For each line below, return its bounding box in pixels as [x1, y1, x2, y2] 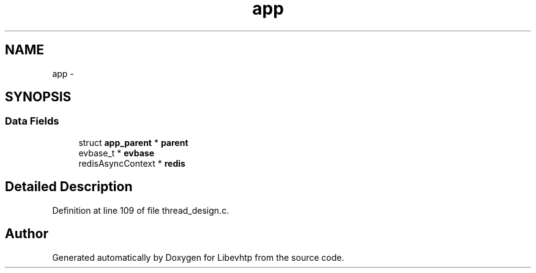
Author [5, 226, 48, 242]
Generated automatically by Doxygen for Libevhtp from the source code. [52, 252, 344, 263]
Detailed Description [5, 179, 133, 195]
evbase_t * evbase [78, 147, 154, 158]
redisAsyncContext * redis [78, 158, 185, 169]
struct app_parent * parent [78, 137, 188, 148]
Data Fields [5, 115, 59, 128]
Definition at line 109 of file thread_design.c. [52, 205, 229, 216]
